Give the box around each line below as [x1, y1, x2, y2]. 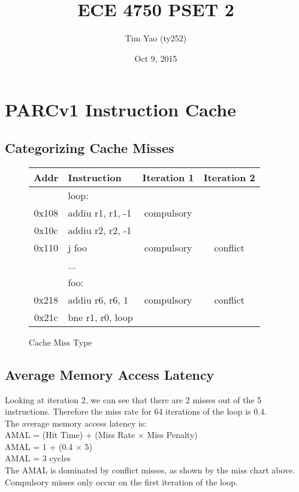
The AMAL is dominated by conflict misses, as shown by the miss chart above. [5, 464, 295, 476]
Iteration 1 [142, 170, 194, 184]
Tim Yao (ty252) [125, 32, 187, 44]
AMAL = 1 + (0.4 [5, 440, 73, 452]
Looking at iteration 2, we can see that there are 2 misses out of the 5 [5, 393, 262, 406]
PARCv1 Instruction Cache [5, 97, 236, 122]
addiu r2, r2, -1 [68, 223, 132, 237]
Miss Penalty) [147, 428, 198, 441]
